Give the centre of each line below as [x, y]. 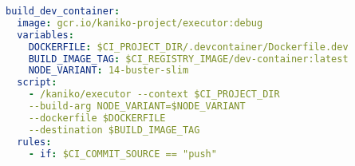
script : [37, 83]
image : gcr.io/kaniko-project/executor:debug [140, 23]
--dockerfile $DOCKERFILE [97, 118]
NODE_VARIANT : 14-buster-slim [108, 71]
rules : [34, 142]
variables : [45, 35]
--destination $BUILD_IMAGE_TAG [114, 130]
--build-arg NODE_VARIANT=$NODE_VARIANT [137, 106]
